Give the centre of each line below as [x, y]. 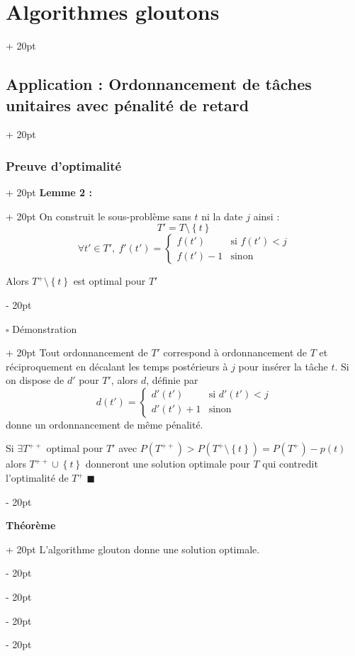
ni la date [222, 216]
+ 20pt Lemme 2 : [49, 192]
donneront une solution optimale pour [168, 464]
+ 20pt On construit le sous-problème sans [98, 216]
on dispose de [35, 380]
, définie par [172, 380]
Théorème [31, 525]
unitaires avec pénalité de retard [128, 104]
